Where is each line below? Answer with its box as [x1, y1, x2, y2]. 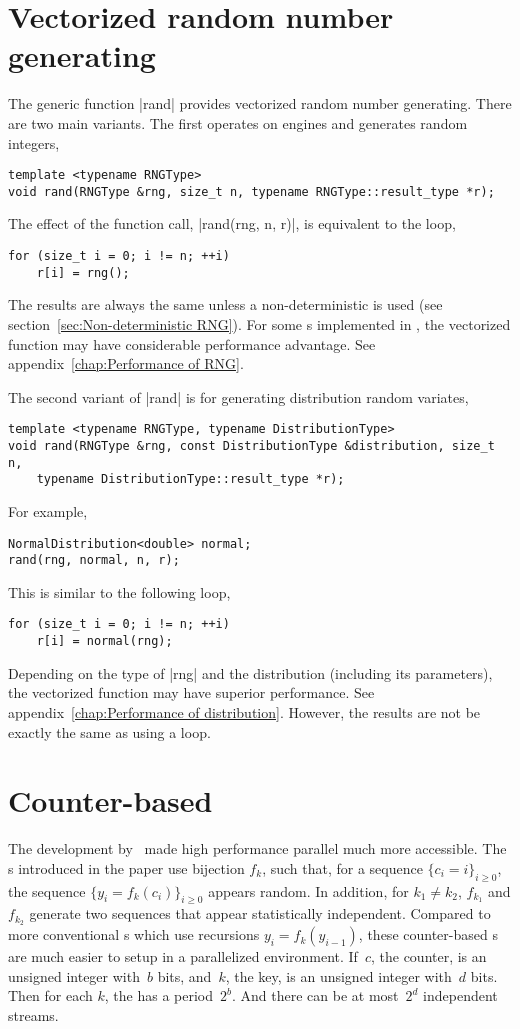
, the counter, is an [370, 946, 487, 967]
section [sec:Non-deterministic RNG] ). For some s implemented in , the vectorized [8, 313, 511, 334]
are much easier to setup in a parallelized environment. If [8, 946, 358, 967]
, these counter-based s [358, 924, 498, 945]
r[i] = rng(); [36, 265, 130, 280]
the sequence [8, 880, 86, 901]
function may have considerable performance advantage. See [8, 333, 376, 354]
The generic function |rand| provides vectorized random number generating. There [8, 93, 512, 114]
